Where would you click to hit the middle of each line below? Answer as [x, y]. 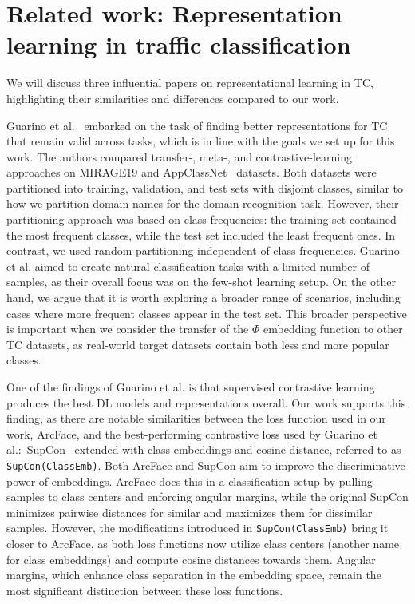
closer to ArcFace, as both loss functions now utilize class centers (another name [203, 544]
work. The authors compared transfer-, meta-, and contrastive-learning [179, 156]
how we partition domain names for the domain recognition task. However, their [203, 203]
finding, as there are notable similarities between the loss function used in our [196, 418]
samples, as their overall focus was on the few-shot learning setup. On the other [201, 282]
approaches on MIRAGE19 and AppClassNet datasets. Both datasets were [192, 172]
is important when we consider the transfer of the [128, 329]
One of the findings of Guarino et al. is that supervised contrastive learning [191, 387]
